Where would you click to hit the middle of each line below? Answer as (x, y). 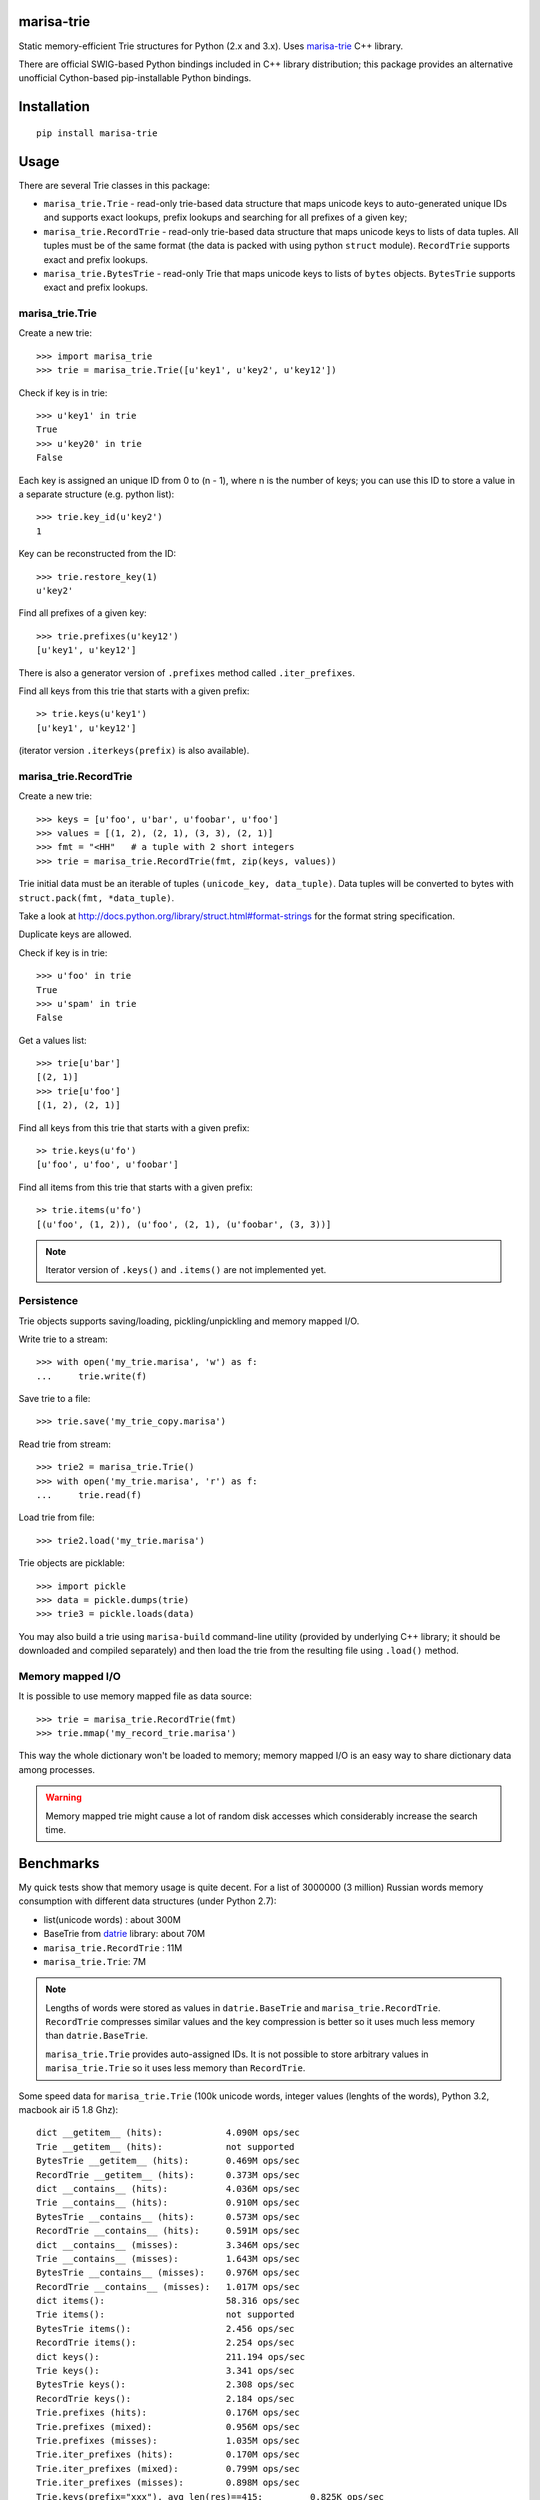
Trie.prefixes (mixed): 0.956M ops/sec (168, 2426)
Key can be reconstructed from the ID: (97, 554)
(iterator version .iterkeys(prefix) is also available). (134, 751)
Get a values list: (52, 1040)
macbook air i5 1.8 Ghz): (68, 2110)
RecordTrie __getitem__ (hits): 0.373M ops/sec (168, 2174)
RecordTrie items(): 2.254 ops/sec (165, 2343)
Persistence (48, 1301)
